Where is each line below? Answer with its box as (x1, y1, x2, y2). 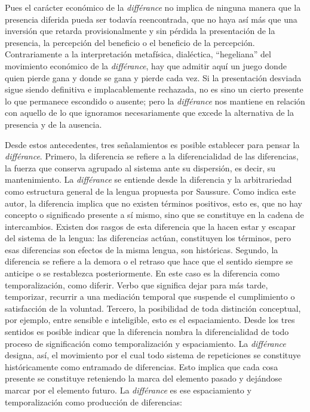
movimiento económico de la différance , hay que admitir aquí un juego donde (5, 59, 287, 72)
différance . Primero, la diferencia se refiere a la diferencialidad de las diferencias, (5, 150, 299, 162)
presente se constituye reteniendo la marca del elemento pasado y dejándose (5, 372, 283, 385)
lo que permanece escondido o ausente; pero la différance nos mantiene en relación (5, 94, 305, 107)
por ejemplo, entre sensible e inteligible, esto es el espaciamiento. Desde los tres (5, 313, 295, 326)
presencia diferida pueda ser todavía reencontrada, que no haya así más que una (5, 13, 297, 25)
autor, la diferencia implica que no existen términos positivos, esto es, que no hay (5, 196, 302, 209)
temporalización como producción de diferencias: (5, 395, 182, 408)
